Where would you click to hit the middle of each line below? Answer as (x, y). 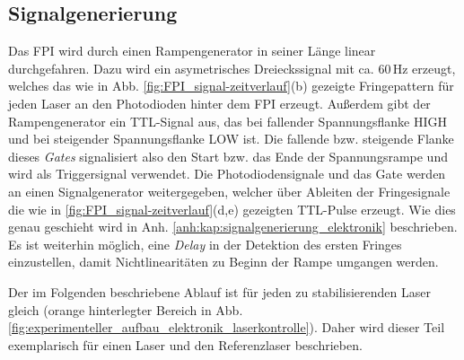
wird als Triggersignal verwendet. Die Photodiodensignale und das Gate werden (227, 174)
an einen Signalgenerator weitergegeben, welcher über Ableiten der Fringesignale (229, 191)
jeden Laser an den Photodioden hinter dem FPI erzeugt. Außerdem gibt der (219, 103)
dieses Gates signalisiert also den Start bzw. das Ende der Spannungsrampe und (228, 156)
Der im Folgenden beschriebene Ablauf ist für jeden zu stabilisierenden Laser (219, 291)
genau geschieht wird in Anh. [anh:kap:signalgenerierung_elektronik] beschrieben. (233, 227)
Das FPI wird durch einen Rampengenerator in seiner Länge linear (192, 51)
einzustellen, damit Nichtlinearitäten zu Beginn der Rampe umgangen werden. (223, 262)
